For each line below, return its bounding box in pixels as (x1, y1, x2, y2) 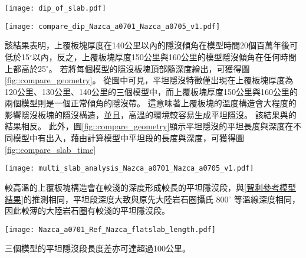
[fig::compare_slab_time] (5, 143, 96, 155)
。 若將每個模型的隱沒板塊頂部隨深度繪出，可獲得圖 (48, 62, 250, 74)
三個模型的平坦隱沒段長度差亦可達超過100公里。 (5, 242, 190, 254)
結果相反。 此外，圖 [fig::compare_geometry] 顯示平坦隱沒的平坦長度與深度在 (5, 120, 294, 132)
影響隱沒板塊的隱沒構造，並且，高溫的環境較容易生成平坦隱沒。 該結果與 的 (5, 108, 297, 120)
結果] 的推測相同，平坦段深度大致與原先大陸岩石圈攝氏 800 (5, 192, 229, 205)
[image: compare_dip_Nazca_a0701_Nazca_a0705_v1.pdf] (5, 22, 221, 31)
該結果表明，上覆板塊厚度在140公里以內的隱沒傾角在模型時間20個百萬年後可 (5, 39, 298, 51)
